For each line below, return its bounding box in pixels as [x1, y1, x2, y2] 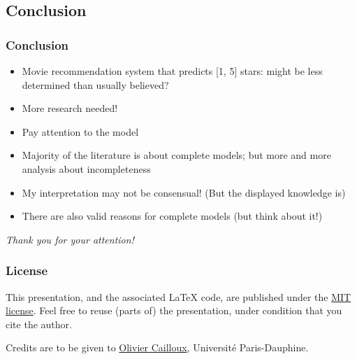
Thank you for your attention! [6, 232, 134, 246]
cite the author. [6, 316, 72, 331]
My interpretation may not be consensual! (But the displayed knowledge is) [22, 185, 346, 199]
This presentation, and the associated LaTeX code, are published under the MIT [6, 289, 351, 304]
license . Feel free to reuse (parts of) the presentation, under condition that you [6, 303, 342, 318]
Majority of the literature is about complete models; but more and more [22, 148, 331, 162]
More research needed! [22, 101, 118, 115]
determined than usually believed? [22, 77, 169, 92]
